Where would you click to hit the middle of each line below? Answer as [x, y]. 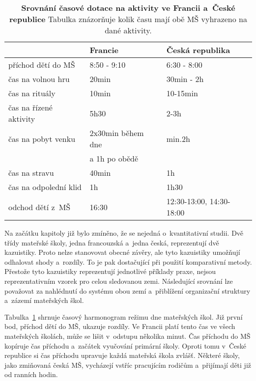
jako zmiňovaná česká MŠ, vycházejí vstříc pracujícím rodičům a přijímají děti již [128, 365]
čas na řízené [30, 107]
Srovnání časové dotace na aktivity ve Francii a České [128, 8]
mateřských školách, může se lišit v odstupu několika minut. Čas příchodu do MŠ [128, 336]
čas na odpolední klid [45, 187]
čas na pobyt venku [42, 138]
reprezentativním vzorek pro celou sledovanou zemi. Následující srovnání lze [119, 281]
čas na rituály [32, 93]
